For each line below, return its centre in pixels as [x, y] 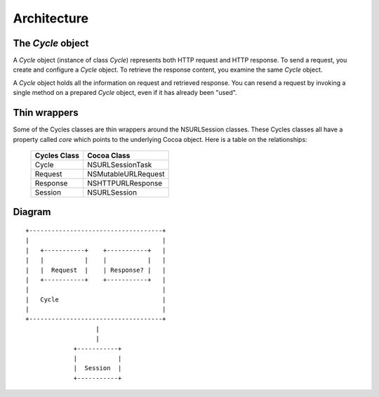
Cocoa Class [108, 155]
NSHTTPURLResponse [125, 183]
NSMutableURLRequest [126, 174]
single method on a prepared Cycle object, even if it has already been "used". [125, 93]
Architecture [51, 18]
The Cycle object [51, 43]
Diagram [32, 212]
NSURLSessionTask [119, 164]
